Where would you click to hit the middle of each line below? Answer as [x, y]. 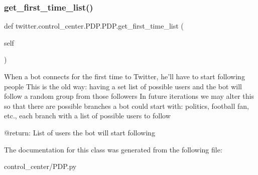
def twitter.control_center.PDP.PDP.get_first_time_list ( [94, 26]
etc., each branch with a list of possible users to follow [87, 116]
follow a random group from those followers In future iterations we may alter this [129, 96]
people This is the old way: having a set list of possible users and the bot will [123, 86]
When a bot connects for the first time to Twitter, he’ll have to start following [124, 76]
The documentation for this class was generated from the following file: [113, 149]
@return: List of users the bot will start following [80, 132]
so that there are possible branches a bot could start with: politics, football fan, [126, 106]
